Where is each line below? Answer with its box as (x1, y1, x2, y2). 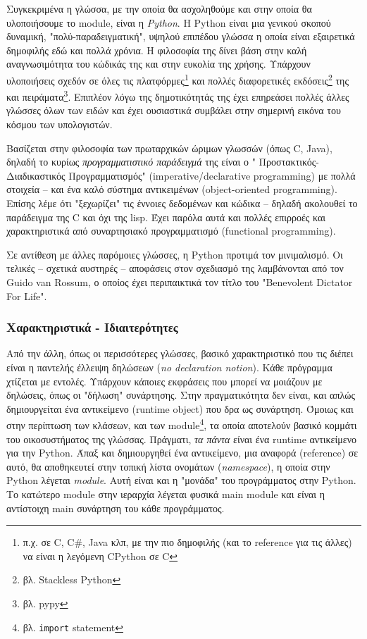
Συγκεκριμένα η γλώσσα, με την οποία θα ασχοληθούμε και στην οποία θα (6, 1, 312, 15)
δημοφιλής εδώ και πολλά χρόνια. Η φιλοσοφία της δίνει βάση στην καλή (6, 42, 307, 57)
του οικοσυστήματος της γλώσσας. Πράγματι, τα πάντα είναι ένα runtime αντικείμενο (6, 431, 356, 446)
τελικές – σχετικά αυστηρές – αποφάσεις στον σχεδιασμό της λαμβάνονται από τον (6, 261, 344, 275)
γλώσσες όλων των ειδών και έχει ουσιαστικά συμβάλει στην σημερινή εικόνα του (6, 103, 341, 118)
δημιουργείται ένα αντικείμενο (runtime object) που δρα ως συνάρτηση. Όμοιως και (6, 401, 354, 416)
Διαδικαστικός (6, 168, 66, 182)
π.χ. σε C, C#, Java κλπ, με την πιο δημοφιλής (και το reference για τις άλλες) (23, 535, 352, 550)
